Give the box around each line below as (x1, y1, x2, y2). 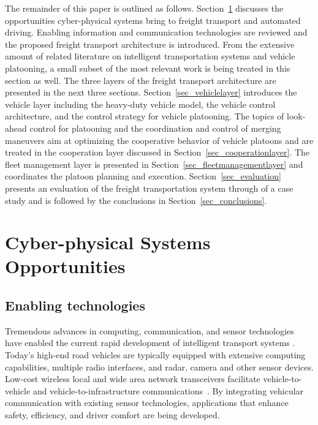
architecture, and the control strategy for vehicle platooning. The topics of (5, 110, 284, 122)
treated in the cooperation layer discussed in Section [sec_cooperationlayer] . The (5, 146, 310, 159)
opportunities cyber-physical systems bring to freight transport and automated (5, 13, 301, 26)
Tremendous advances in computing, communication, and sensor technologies (5, 324, 294, 337)
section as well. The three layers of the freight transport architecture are (5, 73, 276, 86)
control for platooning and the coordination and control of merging (29, 121, 281, 134)
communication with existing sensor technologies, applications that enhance (5, 396, 289, 409)
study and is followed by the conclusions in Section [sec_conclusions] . (5, 194, 267, 206)
